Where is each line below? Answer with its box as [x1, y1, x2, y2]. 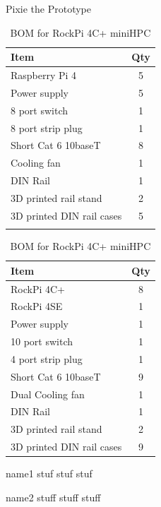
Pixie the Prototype [6, 1, 92, 16]
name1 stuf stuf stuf [6, 466, 93, 481]
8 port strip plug [11, 120, 83, 135]
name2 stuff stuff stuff [6, 489, 101, 504]
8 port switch [11, 102, 68, 117]
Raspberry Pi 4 [11, 68, 77, 83]
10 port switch [11, 334, 73, 349]
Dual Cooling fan [11, 386, 85, 401]
